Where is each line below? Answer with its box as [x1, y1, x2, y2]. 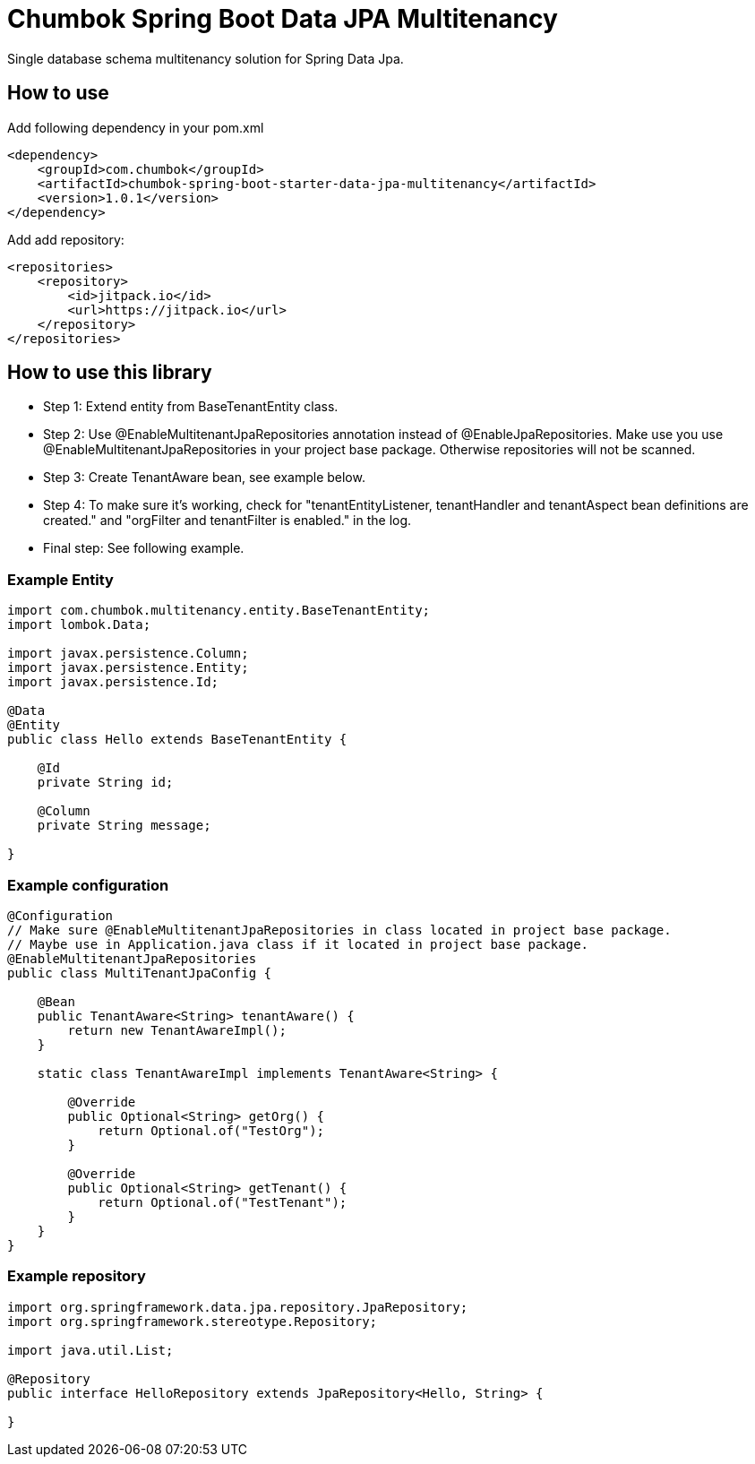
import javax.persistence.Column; [7, 646, 249, 661]
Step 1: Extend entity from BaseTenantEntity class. [43, 399, 339, 415]
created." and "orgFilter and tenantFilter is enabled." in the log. [43, 512, 412, 529]
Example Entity [7, 570, 114, 589]
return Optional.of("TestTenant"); [98, 1194, 347, 1210]
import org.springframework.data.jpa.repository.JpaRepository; [7, 1299, 468, 1314]
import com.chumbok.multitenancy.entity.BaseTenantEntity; [7, 603, 431, 618]
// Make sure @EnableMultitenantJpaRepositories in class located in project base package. [7, 922, 672, 937]
